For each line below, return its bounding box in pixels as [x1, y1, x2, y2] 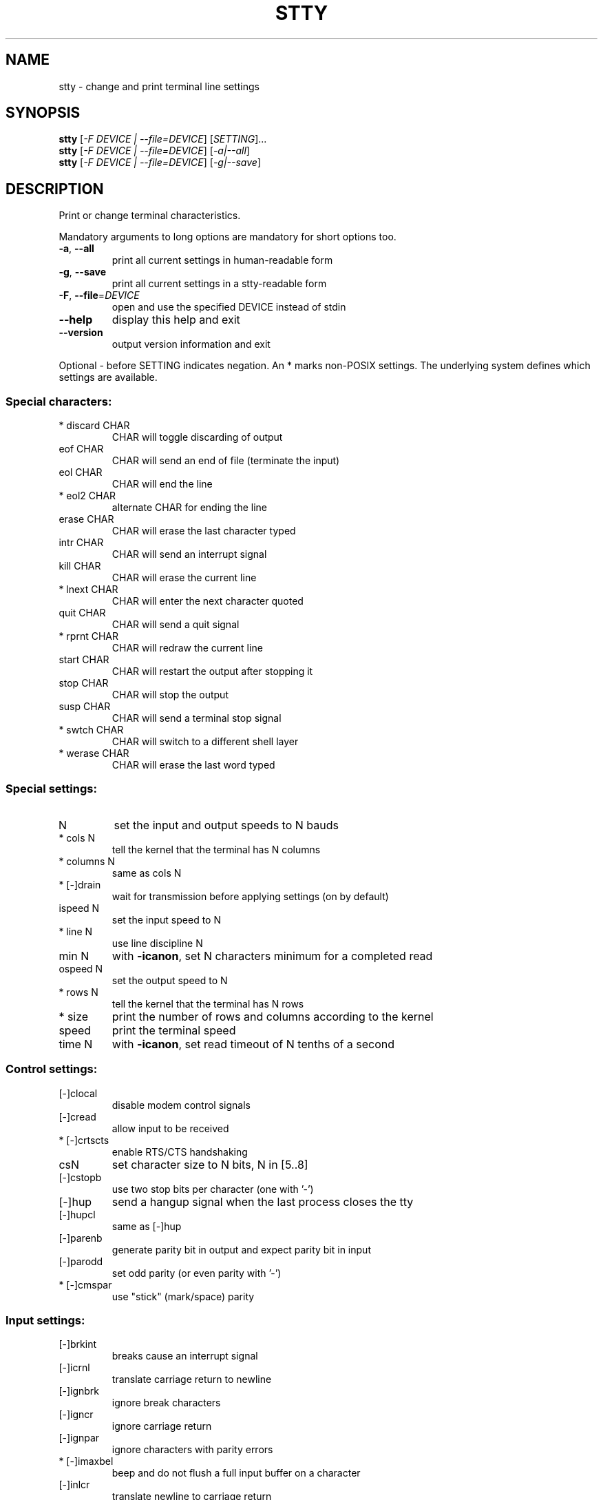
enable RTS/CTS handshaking [112, 1145, 248, 1158]
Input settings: [6, 1313, 85, 1327]
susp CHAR [59, 700, 111, 713]
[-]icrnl [59, 1362, 90, 1374]
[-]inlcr [59, 1479, 90, 1491]
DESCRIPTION [6, 180, 104, 198]
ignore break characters [112, 1397, 221, 1409]
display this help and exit [112, 313, 240, 327]
